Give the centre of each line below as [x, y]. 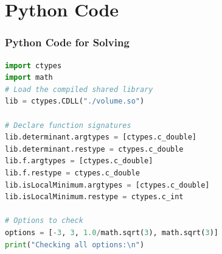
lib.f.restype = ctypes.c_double [72, 173]
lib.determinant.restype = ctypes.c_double [94, 149]
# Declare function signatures [68, 125]
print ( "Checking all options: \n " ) [75, 245]
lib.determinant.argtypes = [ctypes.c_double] [101, 137]
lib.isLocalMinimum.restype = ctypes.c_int [94, 197]
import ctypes [33, 65]
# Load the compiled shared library [79, 89]
